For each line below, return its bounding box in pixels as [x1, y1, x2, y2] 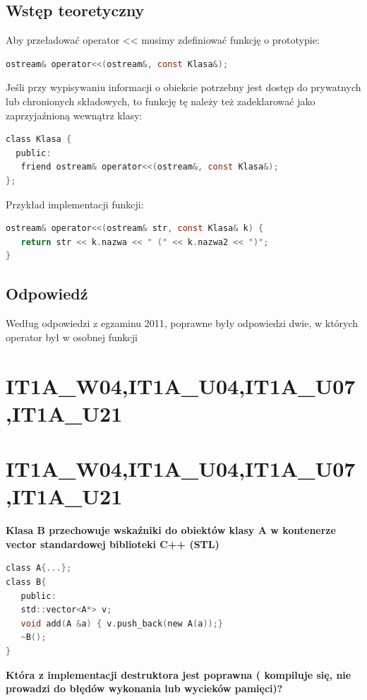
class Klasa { [6, 134, 72, 145]
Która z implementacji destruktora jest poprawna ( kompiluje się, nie [6, 667, 351, 682]
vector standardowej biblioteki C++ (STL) [6, 536, 219, 551]
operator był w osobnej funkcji [6, 329, 138, 344]
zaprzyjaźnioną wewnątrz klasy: [6, 107, 143, 122]
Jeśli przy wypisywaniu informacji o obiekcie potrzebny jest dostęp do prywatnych [6, 80, 361, 95]
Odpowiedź [6, 283, 88, 304]
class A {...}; [6, 563, 72, 574]
